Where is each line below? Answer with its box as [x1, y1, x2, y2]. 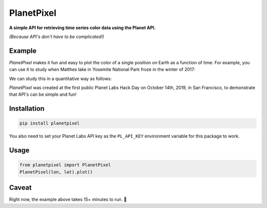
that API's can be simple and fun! [9, 91, 77, 97]
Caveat [9, 183, 32, 192]
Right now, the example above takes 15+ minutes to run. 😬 [9, 197, 127, 203]
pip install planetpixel [19, 121, 80, 126]
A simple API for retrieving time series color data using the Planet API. [9, 25, 156, 31]
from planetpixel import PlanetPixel [19, 162, 111, 168]
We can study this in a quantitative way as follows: [9, 76, 112, 82]
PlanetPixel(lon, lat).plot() [19, 169, 93, 175]
